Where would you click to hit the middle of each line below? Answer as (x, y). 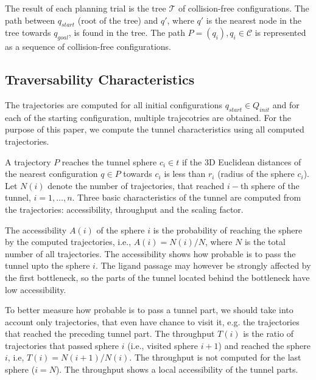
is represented (280, 33)
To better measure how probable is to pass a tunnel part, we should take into (149, 310)
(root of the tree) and (118, 20)
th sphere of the (270, 185)
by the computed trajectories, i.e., (68, 242)
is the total (265, 242)
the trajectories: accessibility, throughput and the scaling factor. (124, 209)
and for (286, 104)
